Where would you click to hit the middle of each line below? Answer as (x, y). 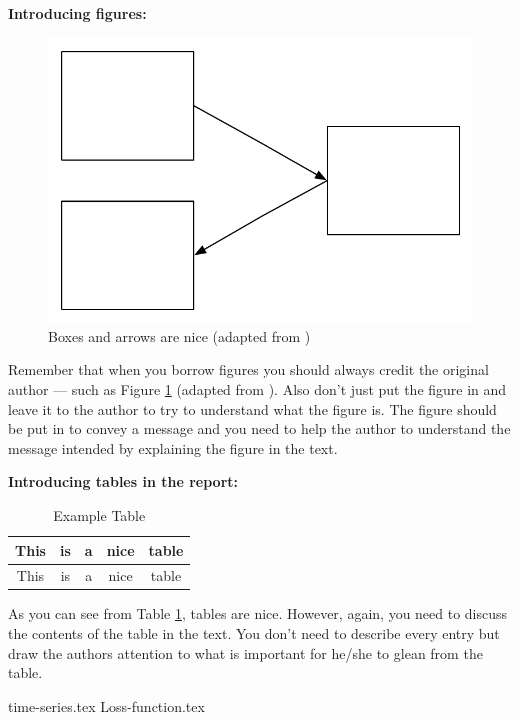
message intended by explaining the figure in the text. (173, 447)
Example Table (99, 514)
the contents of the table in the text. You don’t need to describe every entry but (254, 633)
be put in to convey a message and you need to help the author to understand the (259, 428)
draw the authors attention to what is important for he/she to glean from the (245, 652)
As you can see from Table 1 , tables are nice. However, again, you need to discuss (258, 613)
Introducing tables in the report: (123, 481)
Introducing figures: (77, 13)
